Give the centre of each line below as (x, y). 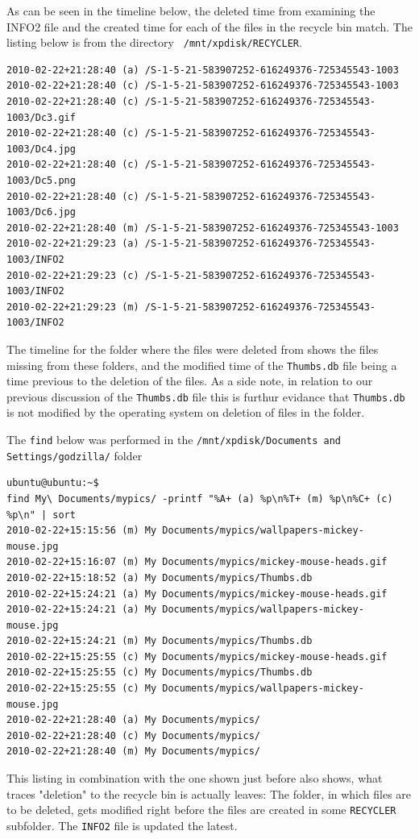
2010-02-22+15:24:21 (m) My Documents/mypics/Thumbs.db (160, 641)
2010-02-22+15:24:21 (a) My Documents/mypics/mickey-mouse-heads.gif (197, 594)
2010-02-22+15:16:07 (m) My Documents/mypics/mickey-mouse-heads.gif (197, 562)
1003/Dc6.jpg (41, 212)
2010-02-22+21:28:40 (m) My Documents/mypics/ (133, 752)
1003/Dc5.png (41, 181)
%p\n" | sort (41, 515)
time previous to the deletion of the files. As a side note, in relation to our (190, 381)
